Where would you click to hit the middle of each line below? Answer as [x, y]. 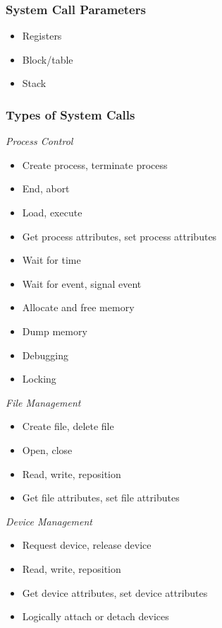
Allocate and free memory [78, 307]
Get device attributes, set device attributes [115, 592]
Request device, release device [87, 545]
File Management [43, 402]
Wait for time [51, 260]
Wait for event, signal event [82, 283]
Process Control [39, 141]
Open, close [47, 449]
